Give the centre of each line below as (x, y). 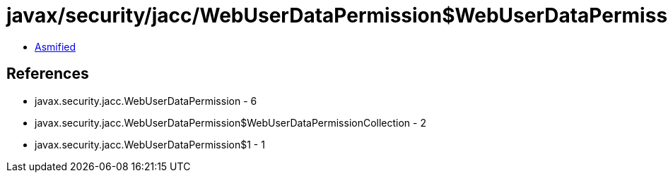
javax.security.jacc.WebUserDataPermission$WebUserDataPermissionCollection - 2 (230, 122)
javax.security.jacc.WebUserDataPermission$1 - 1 (150, 144)
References (48, 74)
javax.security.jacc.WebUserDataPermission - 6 (146, 101)
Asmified (55, 46)
